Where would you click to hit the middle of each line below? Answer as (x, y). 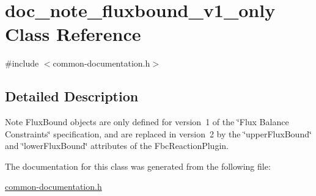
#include (22, 63)
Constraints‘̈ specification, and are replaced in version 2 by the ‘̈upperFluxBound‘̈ (158, 133)
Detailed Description (72, 96)
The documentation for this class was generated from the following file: (138, 166)
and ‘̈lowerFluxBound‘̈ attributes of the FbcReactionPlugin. (117, 146)
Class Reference (73, 34)
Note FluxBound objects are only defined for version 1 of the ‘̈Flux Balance (147, 122)
